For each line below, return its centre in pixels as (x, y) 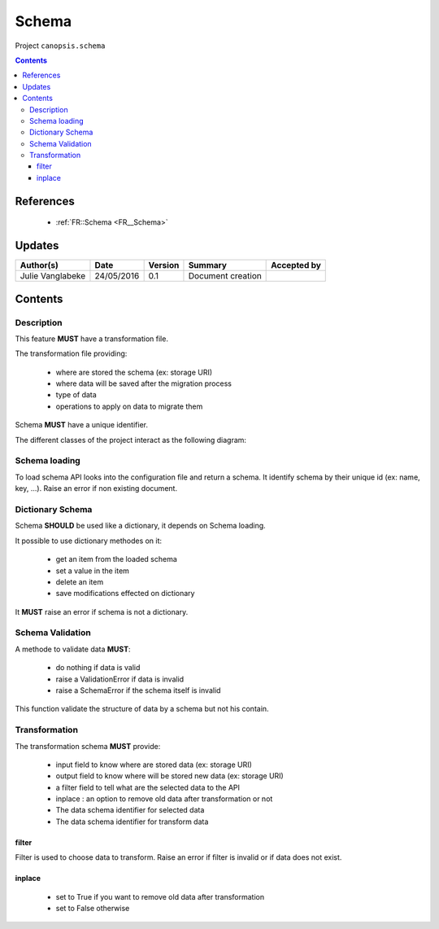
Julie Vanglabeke (53, 276)
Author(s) (39, 265)
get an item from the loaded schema (117, 559)
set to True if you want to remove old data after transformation (160, 896)
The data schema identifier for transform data (132, 822)
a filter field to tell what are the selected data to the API (148, 787)
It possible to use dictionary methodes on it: (89, 541)
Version (164, 265)
